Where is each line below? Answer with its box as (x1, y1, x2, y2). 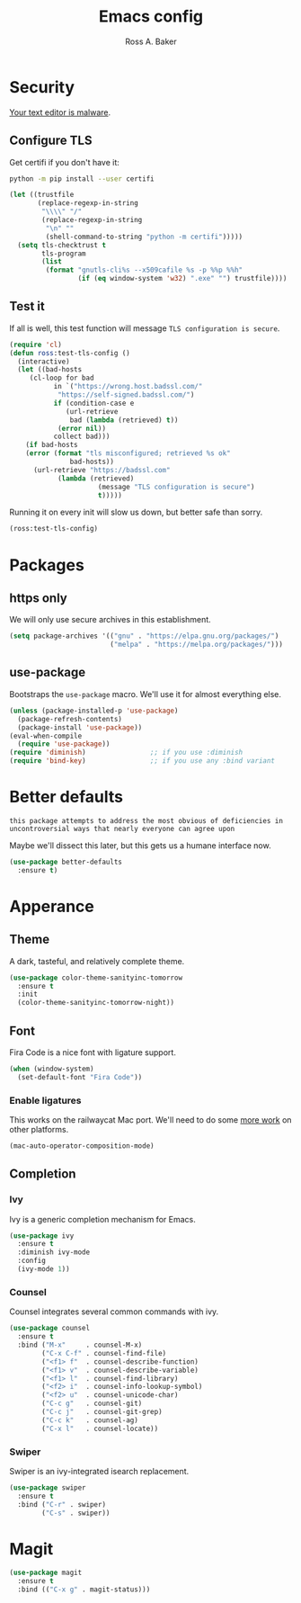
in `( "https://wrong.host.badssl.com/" (53, 382, 203, 391)
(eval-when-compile (9, 731, 83, 740)
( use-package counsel (9, 1324, 91, 1333)
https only (9, 590, 67, 605)
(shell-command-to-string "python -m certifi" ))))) (45, 232, 243, 241)
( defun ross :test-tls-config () (9, 348, 130, 357)
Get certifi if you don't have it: (9, 157, 120, 167)
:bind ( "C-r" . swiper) (17, 1500, 106, 1509)
